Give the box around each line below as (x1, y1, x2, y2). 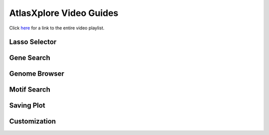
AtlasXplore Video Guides (9, 7, 119, 18)
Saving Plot (9, 101, 46, 110)
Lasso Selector (9, 38, 57, 46)
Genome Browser (9, 70, 65, 78)
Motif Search (9, 85, 51, 94)
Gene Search (9, 54, 50, 62)
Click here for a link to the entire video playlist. (9, 25, 105, 31)
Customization (9, 117, 56, 126)
